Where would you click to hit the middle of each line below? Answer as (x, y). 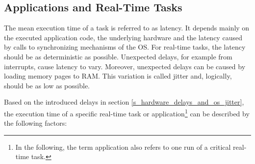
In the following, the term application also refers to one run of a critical (123, 147)
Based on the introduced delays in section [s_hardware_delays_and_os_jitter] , (124, 102)
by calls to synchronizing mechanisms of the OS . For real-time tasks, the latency (125, 47)
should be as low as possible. (47, 85)
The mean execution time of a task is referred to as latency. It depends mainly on (127, 28)
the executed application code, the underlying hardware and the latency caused (123, 37)
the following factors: (36, 123)
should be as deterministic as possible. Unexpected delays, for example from (118, 56)
